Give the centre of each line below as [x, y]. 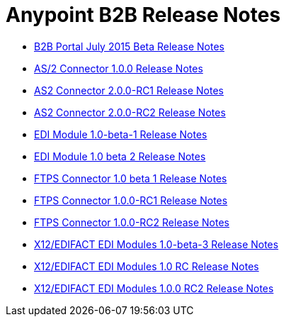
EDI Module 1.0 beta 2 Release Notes [120, 156]
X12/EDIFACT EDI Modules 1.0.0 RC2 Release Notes [154, 288]
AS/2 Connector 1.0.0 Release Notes [119, 68]
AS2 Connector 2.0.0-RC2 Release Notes [130, 112]
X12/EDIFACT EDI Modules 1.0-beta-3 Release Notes [156, 244]
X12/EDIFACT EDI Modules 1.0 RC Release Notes [147, 266]
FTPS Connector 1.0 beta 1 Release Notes [131, 178]
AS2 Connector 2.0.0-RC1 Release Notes [129, 90]
